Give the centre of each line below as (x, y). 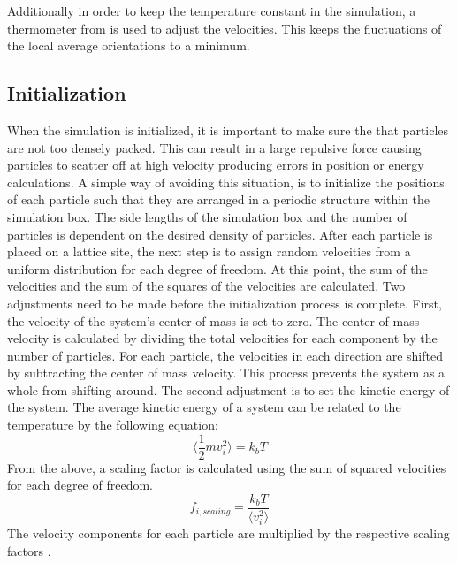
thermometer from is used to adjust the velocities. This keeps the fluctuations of (225, 28)
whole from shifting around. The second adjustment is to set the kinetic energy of (228, 389)
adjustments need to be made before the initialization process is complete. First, (225, 303)
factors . (29, 550)
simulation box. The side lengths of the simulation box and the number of (207, 216)
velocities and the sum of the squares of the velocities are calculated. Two (206, 286)
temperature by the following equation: (113, 425)
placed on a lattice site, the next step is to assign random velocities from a (209, 251)
